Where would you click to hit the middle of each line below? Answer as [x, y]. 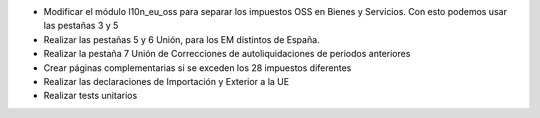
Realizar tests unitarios [90, 96]
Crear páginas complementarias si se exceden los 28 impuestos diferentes [197, 67]
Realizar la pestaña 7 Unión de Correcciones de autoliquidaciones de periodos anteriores [227, 54]
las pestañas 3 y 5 [81, 26]
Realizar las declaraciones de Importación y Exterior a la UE [166, 81]
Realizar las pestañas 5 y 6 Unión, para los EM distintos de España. [181, 39]
